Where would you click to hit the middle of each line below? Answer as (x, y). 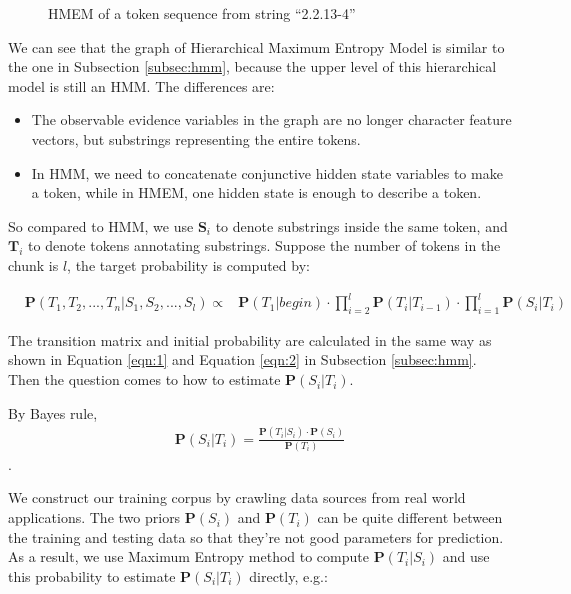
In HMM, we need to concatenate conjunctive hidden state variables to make (267, 172)
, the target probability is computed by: (188, 264)
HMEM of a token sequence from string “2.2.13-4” (202, 13)
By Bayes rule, (53, 412)
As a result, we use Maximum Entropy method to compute (188, 556)
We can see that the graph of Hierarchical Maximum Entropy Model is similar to (256, 46)
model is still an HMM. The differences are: (141, 85)
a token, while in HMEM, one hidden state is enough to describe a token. (256, 192)
